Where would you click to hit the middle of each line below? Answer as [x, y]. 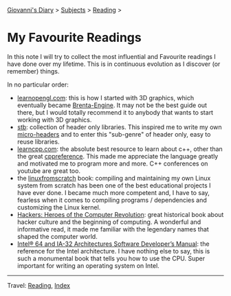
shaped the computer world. [57, 236]
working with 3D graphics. [54, 119]
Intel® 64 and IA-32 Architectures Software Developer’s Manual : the [113, 244]
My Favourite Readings [75, 38]
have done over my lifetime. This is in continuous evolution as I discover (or [114, 64]
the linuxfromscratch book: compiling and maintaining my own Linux [114, 178]
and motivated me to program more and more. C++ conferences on [112, 163]
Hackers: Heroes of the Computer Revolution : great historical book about [120, 214]
